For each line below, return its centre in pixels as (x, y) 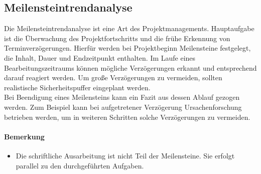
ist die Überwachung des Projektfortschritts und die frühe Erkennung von (117, 38)
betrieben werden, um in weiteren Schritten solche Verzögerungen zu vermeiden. (127, 117)
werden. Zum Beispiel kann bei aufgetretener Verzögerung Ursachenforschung (123, 107)
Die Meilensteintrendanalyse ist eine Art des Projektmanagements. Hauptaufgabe (129, 28)
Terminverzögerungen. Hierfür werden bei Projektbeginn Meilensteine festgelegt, (127, 48)
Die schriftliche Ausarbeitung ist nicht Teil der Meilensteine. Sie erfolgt (125, 155)
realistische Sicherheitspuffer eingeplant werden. (77, 87)
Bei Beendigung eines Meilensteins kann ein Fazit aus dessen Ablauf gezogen (122, 97)
